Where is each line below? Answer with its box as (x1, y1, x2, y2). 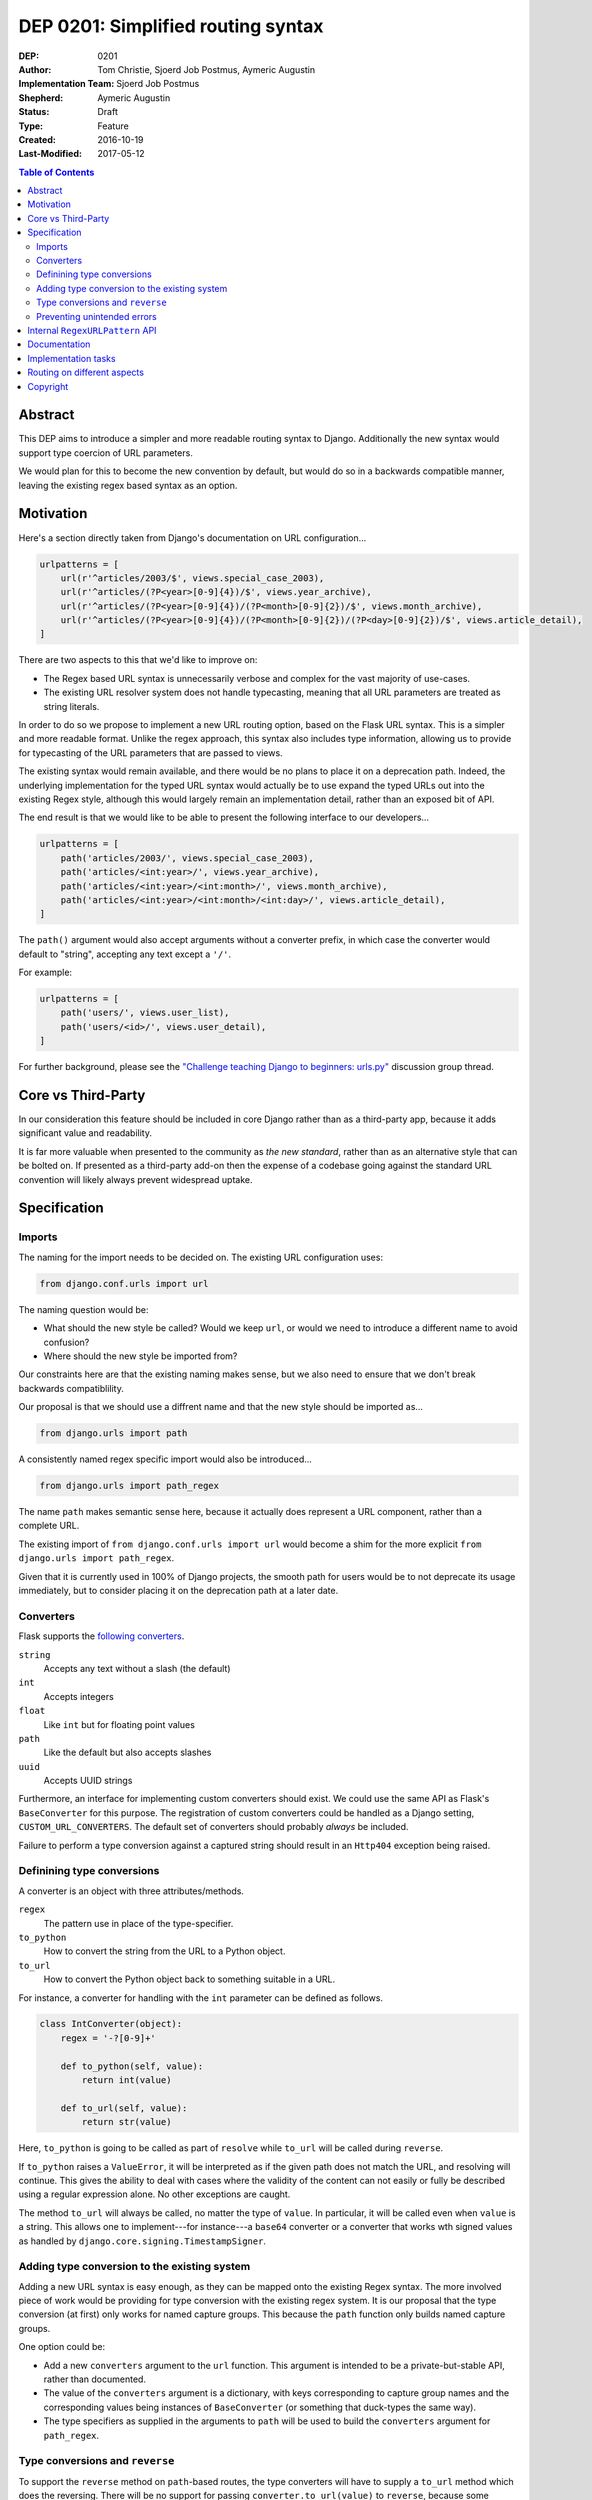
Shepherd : (18, 91, 64, 104)
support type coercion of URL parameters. (18, 446, 194, 459)
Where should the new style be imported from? (43, 1350, 238, 1362)
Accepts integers (43, 1690, 114, 1702)
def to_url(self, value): (60, 2102, 188, 2114)
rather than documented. (43, 2373, 147, 2385)
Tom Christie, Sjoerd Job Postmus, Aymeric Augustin (97, 63, 316, 75)
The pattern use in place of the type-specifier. (43, 1917, 234, 1929)
